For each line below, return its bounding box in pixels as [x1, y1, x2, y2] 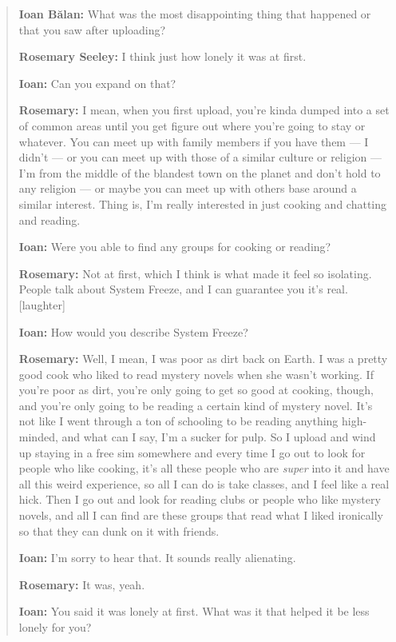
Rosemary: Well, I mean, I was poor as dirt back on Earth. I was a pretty [18, 350, 388, 367]
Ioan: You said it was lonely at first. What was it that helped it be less [18, 603, 370, 620]
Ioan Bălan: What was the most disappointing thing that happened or [18, 6, 371, 22]
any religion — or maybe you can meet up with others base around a [18, 180, 357, 197]
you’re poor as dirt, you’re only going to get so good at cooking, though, [18, 381, 374, 398]
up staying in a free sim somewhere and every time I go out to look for [18, 444, 366, 461]
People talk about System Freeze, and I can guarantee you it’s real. [18, 281, 348, 297]
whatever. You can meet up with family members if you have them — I [18, 133, 369, 150]
